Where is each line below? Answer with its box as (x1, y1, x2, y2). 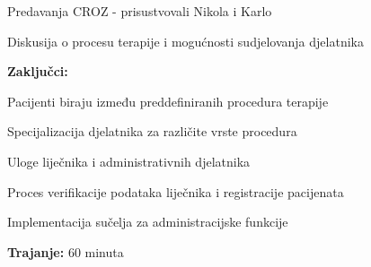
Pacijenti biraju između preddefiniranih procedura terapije (7, 91, 329, 110)
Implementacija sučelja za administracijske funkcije (7, 212, 288, 231)
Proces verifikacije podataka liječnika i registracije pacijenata (7, 182, 344, 201)
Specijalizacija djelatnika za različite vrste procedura (7, 122, 297, 141)
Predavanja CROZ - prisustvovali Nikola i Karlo (7, 2, 272, 20)
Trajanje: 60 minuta (7, 242, 124, 261)
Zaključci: (7, 62, 68, 81)
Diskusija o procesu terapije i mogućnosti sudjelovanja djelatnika (7, 31, 364, 50)
